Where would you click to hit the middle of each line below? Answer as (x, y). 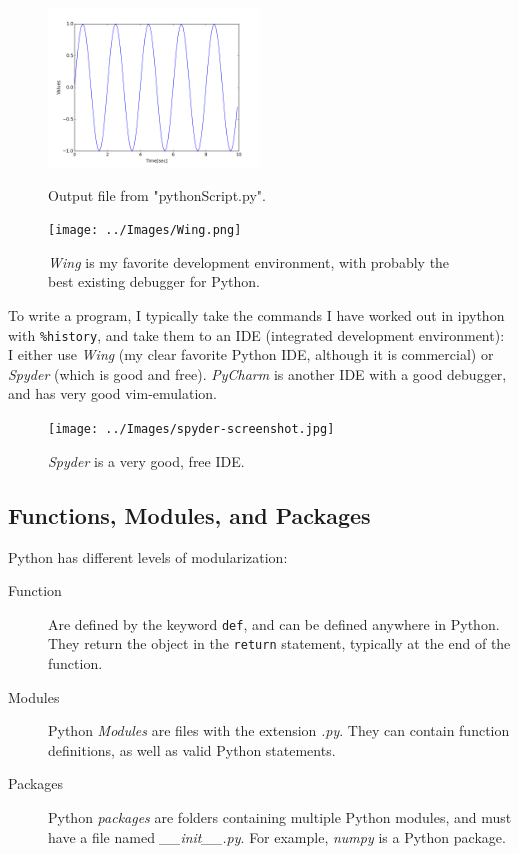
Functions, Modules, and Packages (189, 514)
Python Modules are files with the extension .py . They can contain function (279, 730)
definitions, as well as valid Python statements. (192, 749)
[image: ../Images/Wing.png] (145, 230)
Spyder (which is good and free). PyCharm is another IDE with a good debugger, (257, 373)
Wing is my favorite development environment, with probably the (249, 261)
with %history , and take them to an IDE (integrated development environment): (256, 334)
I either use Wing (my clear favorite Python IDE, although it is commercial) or (251, 354)
